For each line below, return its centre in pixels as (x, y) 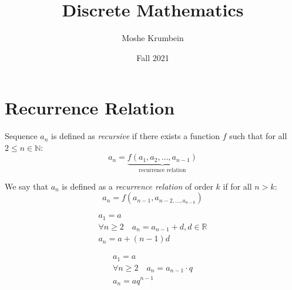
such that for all (258, 136)
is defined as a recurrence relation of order (137, 186)
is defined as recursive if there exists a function (136, 136)
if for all (237, 186)
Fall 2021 (153, 57)
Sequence (21, 136)
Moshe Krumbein (153, 38)
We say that (26, 186)
